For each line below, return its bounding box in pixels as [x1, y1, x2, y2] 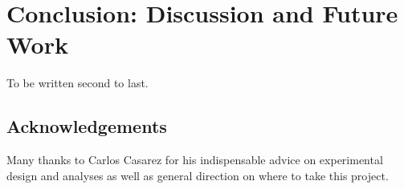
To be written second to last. [6, 74, 149, 91]
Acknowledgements [6, 114, 167, 139]
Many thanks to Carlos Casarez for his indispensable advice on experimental [6, 151, 383, 168]
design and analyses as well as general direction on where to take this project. [6, 167, 389, 183]
